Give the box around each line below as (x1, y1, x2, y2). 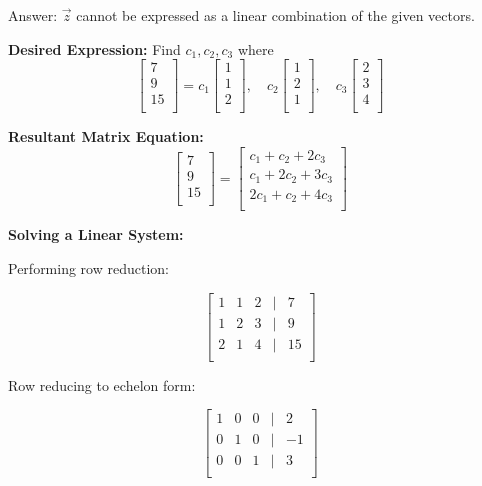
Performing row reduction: (8, 258, 169, 278)
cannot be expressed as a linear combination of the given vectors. (76, 5, 475, 25)
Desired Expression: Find (8, 38, 181, 59)
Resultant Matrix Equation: (8, 126, 204, 147)
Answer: (8, 5, 58, 25)
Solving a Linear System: (8, 224, 184, 245)
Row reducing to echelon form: (8, 374, 196, 395)
